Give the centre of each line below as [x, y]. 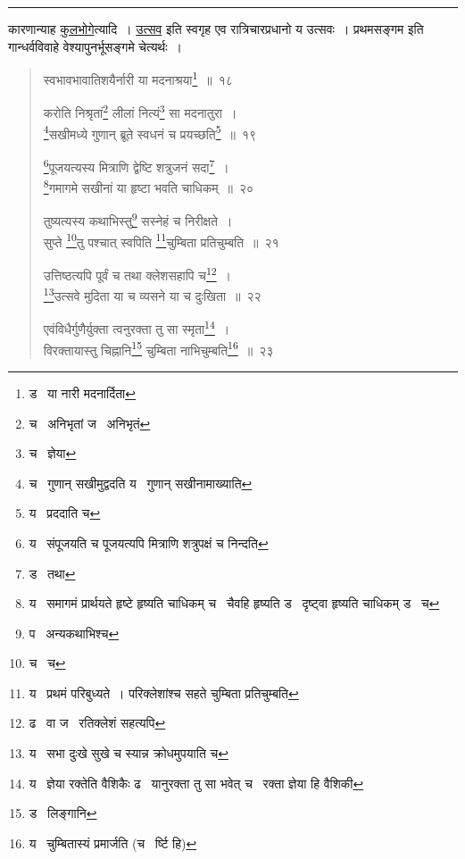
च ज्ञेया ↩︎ [53, 453]
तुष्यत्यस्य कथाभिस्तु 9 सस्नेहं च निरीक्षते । [138, 220]
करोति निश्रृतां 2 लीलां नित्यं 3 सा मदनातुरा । [140, 112]
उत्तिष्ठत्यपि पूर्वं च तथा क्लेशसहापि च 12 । [137, 273]
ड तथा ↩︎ [52, 573]
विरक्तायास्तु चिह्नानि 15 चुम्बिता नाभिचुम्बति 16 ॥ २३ [158, 348]
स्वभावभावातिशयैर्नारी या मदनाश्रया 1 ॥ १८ [138, 78]
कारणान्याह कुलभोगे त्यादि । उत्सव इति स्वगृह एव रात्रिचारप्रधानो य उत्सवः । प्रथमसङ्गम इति [216, 29]
